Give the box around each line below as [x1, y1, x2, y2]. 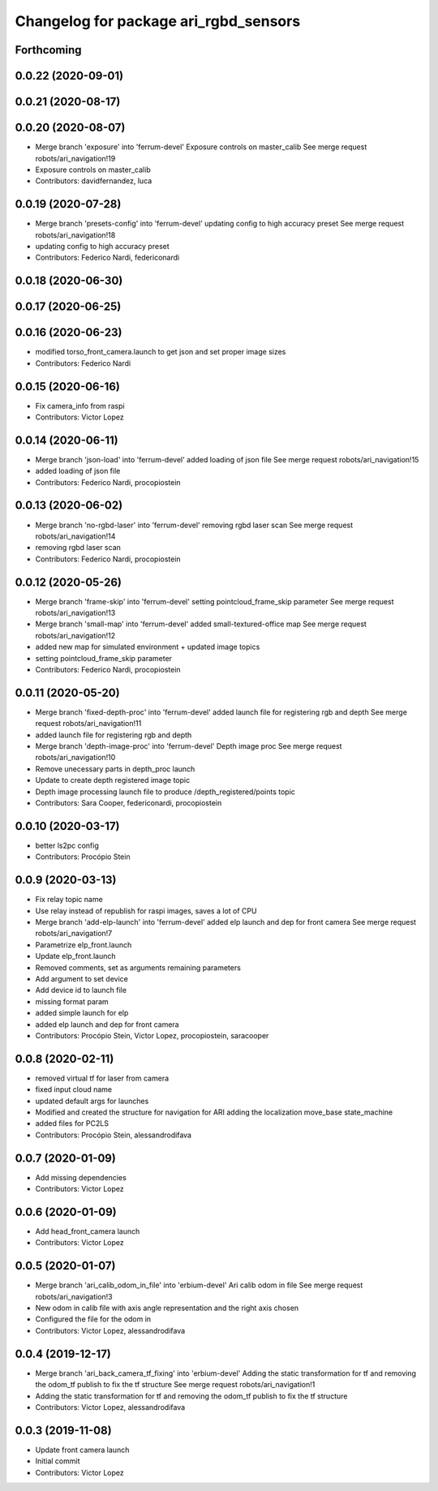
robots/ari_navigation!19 [35, 153, 116, 163]
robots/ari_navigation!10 [35, 753, 116, 763]
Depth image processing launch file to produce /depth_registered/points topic [35, 787, 296, 797]
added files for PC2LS [35, 1119, 109, 1128]
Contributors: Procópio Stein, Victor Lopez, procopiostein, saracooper [35, 1030, 269, 1040]
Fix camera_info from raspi [35, 401, 125, 410]
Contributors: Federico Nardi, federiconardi [35, 252, 180, 263]
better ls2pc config [35, 840, 99, 850]
